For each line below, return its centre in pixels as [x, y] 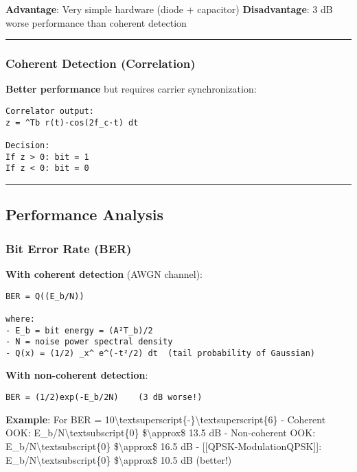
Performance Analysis [84, 214]
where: [20, 319]
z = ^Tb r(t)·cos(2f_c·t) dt [72, 122]
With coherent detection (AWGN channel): [104, 273]
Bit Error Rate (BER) [69, 248]
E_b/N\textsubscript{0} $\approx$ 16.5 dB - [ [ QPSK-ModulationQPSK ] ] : [164, 446]
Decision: [28, 145]
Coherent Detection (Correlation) [101, 63]
